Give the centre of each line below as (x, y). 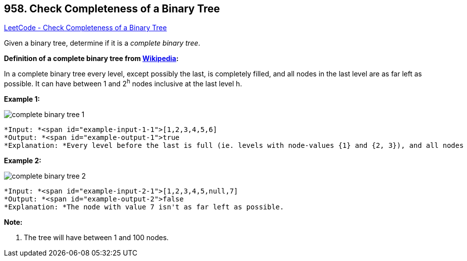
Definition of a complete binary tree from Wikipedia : (91, 59)
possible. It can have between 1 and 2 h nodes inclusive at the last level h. (123, 83)
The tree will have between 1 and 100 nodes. (96, 238)
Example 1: (22, 99)
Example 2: (23, 161)
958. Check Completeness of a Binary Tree (112, 9)
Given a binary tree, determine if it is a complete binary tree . (102, 43)
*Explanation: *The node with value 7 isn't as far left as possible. (144, 207)
